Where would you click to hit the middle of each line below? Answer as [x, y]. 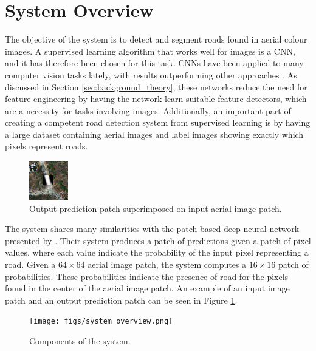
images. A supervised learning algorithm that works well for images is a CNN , [150, 51]
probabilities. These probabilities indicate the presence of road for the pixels [147, 276]
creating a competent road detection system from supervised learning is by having [158, 122]
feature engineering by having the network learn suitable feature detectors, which [156, 99]
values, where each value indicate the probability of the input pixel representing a [157, 252]
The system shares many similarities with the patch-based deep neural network [152, 229]
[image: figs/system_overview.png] [101, 322]
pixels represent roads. [46, 146]
